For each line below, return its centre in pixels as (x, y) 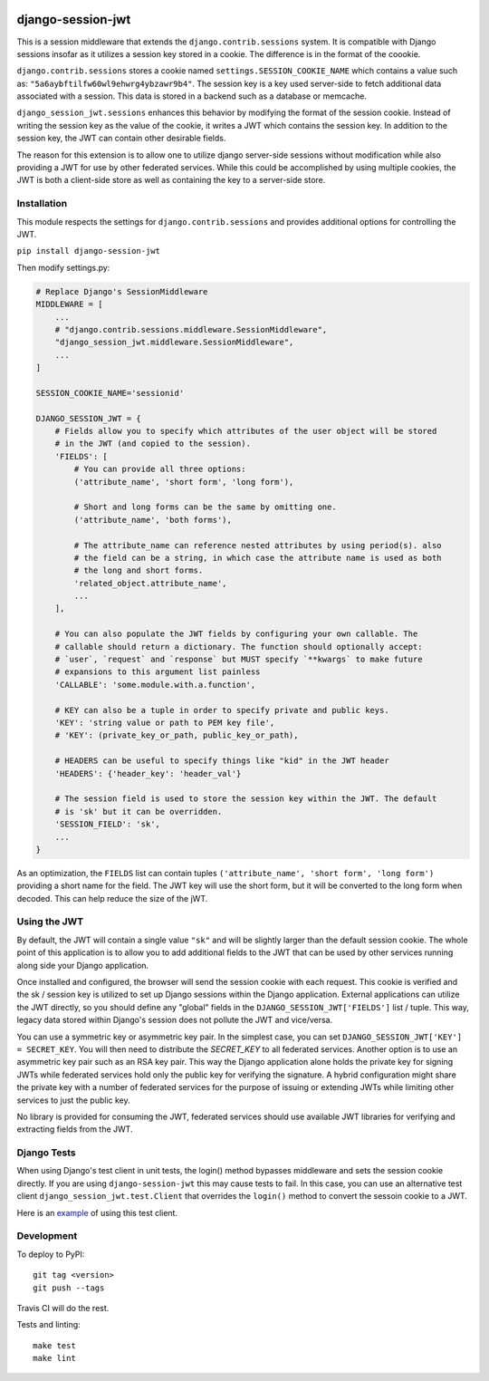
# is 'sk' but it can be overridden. (139, 811)
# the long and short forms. (139, 570)
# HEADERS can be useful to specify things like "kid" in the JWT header (222, 761)
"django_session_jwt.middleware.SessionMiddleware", (174, 343)
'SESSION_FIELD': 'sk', (107, 824)
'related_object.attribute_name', (150, 583)
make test (54, 1345)
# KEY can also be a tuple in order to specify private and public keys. (222, 710)
